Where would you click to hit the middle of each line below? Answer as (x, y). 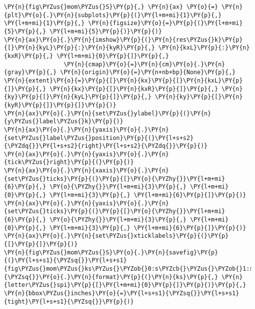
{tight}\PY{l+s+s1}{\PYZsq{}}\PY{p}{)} (69, 301)
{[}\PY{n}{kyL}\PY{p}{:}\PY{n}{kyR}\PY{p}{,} (79, 48)
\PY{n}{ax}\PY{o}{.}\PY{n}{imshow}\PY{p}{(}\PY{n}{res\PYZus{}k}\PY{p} (123, 40)
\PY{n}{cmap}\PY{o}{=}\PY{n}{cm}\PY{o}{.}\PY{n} (144, 64)
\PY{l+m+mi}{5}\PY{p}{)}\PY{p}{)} (106, 31)
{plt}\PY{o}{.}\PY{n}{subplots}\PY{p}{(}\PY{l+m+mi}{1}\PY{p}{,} (113, 15)
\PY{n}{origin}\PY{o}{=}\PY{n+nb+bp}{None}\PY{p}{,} (148, 72)
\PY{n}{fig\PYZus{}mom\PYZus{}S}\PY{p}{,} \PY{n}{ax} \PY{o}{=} (111, 7)
